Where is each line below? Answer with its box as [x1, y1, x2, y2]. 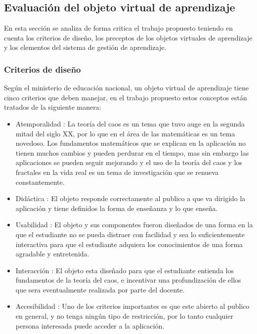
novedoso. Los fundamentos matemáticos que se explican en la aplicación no [15, 138, 246, 148]
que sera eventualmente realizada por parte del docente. [15, 284, 185, 294]
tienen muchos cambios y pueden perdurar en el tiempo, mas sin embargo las [15, 147, 249, 158]
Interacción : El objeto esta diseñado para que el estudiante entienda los [15, 265, 234, 275]
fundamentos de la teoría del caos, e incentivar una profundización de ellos [15, 275, 241, 285]
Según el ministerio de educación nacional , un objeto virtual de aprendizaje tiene [4, 83, 249, 93]
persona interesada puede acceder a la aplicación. [15, 320, 165, 331]
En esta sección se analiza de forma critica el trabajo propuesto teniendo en [4, 23, 233, 33]
